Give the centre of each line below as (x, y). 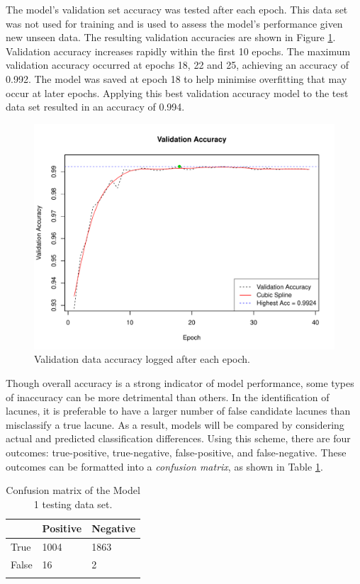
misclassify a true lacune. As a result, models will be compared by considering (175, 424)
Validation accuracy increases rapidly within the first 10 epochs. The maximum (178, 51)
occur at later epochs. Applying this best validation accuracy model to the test (177, 92)
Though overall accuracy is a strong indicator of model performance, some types (180, 382)
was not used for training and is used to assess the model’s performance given (174, 23)
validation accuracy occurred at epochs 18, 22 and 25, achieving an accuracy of (178, 65)
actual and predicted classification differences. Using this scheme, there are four (178, 438)
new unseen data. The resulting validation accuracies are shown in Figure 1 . (171, 37)
